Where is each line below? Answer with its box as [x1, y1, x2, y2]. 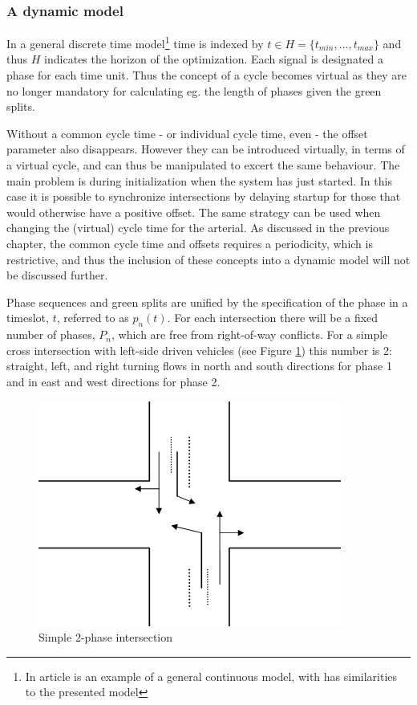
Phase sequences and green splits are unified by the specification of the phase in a [6, 293, 408, 310]
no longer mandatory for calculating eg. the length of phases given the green [6, 82, 382, 99]
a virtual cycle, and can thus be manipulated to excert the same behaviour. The [6, 157, 400, 173]
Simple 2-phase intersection [38, 629, 173, 646]
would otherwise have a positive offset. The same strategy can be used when [6, 203, 381, 220]
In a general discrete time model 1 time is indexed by [6, 33, 264, 51]
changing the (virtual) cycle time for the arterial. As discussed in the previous [6, 219, 390, 236]
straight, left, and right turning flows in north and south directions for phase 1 [6, 357, 392, 374]
